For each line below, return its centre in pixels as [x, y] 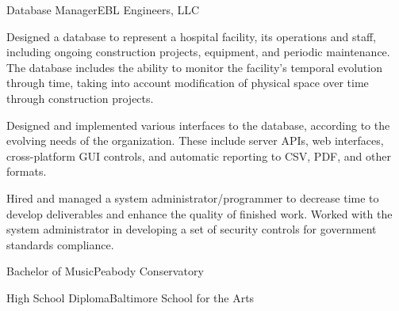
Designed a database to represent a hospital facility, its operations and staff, [191, 36]
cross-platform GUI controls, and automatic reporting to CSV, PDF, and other [199, 155]
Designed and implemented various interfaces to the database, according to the [198, 125]
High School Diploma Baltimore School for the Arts [130, 297]
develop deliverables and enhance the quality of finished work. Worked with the [199, 213]
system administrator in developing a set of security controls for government [192, 229]
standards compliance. [60, 244]
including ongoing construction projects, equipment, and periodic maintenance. [198, 52]
